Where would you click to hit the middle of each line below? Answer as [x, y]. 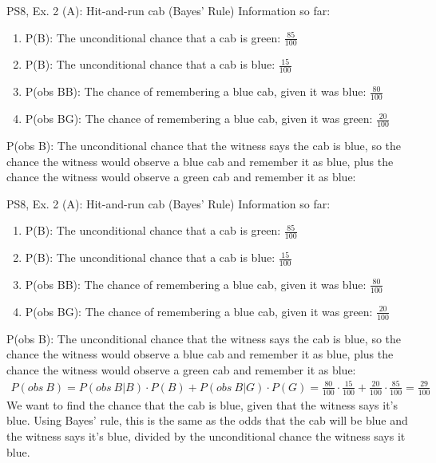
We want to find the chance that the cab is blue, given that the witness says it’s [202, 404]
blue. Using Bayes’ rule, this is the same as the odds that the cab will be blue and [207, 420]
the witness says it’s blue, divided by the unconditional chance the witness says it [206, 435]
